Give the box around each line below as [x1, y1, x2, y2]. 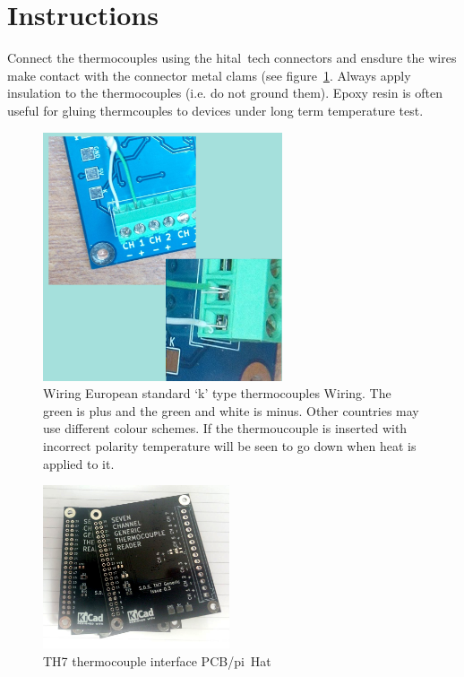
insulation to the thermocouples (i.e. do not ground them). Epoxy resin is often [7, 83, 443, 102]
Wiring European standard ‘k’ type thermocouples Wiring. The [43, 384, 391, 403]
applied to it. [43, 454, 115, 473]
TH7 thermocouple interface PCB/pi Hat [43, 651, 271, 670]
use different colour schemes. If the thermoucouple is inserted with [43, 419, 408, 438]
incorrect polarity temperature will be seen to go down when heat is [43, 437, 417, 456]
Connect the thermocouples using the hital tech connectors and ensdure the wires [7, 48, 457, 67]
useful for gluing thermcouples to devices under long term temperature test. [7, 100, 424, 119]
